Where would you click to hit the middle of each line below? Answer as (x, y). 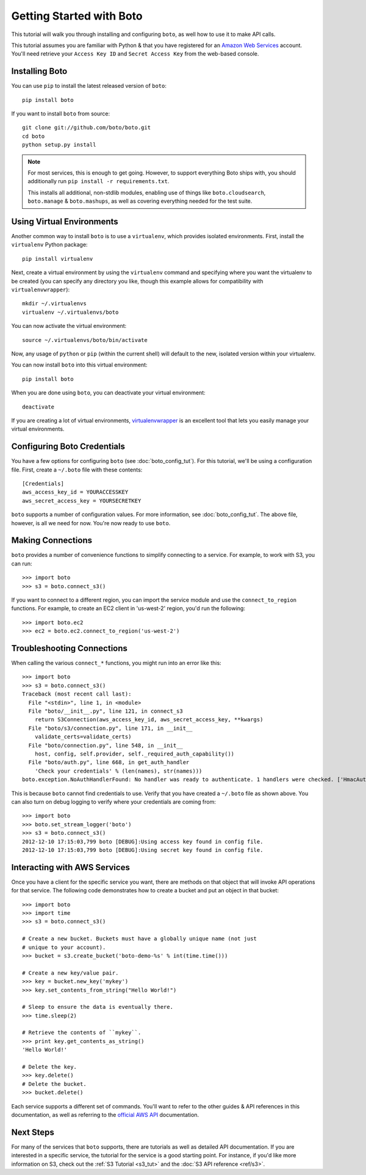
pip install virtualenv (58, 259)
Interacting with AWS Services (71, 867)
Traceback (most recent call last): (77, 694)
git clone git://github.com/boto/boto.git (87, 128)
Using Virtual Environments (65, 221)
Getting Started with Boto (77, 16)
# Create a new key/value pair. (70, 973)
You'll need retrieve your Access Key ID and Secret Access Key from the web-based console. (135, 54)
